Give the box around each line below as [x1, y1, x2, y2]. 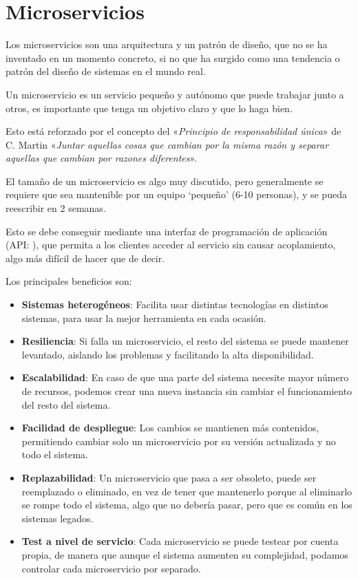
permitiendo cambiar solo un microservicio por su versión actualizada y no [21, 433, 336, 448]
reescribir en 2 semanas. [6, 201, 106, 215]
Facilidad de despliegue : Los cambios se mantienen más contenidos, [21, 420, 319, 435]
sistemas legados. [21, 511, 94, 525]
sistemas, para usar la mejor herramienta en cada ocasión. [21, 310, 266, 325]
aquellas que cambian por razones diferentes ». [6, 151, 198, 165]
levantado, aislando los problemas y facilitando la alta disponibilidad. [21, 347, 314, 361]
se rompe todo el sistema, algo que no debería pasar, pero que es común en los [21, 497, 352, 512]
